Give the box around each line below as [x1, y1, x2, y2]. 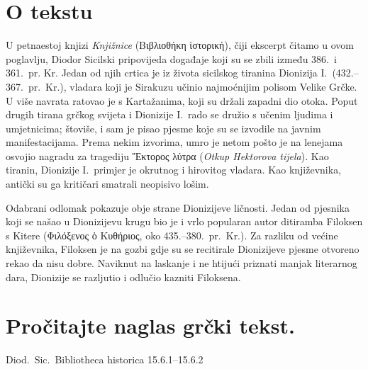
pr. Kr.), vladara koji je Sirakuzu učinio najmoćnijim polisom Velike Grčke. [28, 79, 357, 93]
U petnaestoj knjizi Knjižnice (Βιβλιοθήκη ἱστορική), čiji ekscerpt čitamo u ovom [6, 38, 354, 52]
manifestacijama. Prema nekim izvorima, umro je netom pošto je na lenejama [6, 135, 343, 149]
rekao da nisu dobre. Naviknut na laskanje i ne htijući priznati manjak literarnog [6, 256, 357, 271]
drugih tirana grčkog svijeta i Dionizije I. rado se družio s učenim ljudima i [6, 107, 333, 122]
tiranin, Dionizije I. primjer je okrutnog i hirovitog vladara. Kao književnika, [6, 162, 342, 177]
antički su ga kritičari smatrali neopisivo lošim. [6, 176, 209, 191]
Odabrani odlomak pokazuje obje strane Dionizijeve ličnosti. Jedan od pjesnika [6, 200, 350, 215]
